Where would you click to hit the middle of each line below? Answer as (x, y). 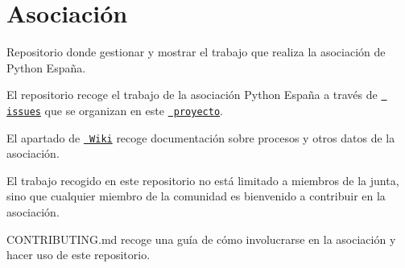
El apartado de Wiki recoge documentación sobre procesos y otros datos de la (201, 137)
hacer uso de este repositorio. (79, 255)
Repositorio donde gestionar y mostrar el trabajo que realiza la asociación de (196, 52)
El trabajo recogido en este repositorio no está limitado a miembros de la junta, (203, 180)
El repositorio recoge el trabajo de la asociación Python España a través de (192, 95)
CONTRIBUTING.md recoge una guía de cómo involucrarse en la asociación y (201, 239)
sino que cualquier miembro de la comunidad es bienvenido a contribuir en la (196, 196)
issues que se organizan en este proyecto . (115, 110)
